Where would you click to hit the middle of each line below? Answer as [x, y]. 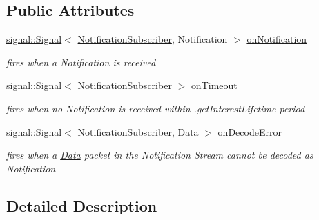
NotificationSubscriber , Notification [153, 39]
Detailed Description [82, 205]
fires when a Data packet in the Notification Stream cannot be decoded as [160, 155]
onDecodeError [250, 131]
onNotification [277, 39]
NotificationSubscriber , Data [138, 131]
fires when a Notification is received [81, 62]
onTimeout [214, 85]
